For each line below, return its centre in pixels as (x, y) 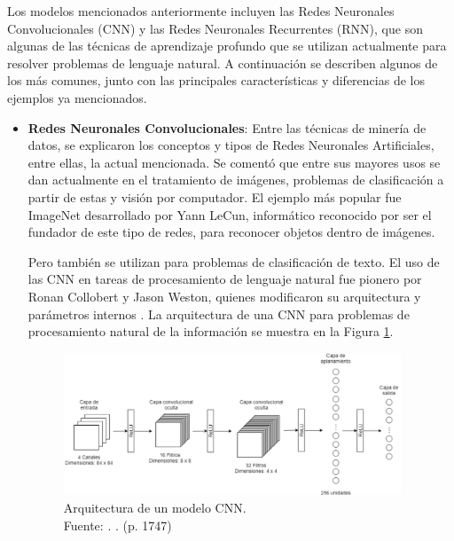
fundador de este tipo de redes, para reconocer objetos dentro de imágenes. (231, 232)
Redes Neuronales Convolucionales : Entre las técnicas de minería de (227, 127)
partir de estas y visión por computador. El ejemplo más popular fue (215, 196)
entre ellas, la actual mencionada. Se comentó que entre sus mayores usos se (234, 162)
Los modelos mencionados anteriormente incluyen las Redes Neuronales (201, 11)
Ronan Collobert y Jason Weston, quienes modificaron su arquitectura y (224, 296)
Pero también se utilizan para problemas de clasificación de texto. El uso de (234, 261)
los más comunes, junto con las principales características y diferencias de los (216, 80)
